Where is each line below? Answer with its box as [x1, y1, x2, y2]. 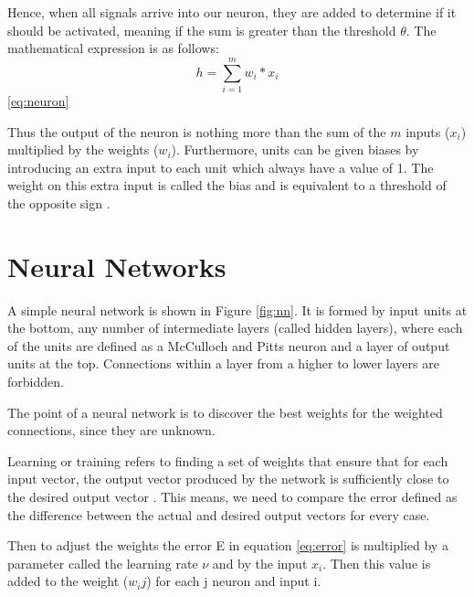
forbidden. [7, 371, 64, 390]
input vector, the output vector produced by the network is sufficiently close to [7, 469, 449, 488]
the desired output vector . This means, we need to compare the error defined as [7, 486, 458, 506]
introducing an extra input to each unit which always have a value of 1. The [7, 157, 434, 176]
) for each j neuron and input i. [146, 571, 321, 591]
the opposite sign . [7, 193, 111, 212]
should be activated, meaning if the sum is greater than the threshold [7, 20, 396, 39]
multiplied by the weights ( [7, 140, 159, 159]
